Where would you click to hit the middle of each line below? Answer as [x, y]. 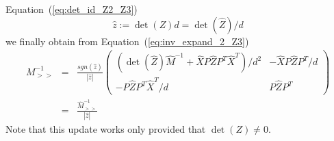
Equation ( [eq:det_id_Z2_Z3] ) [72, 9]
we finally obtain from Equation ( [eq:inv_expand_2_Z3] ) [127, 41]
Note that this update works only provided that [106, 129]
